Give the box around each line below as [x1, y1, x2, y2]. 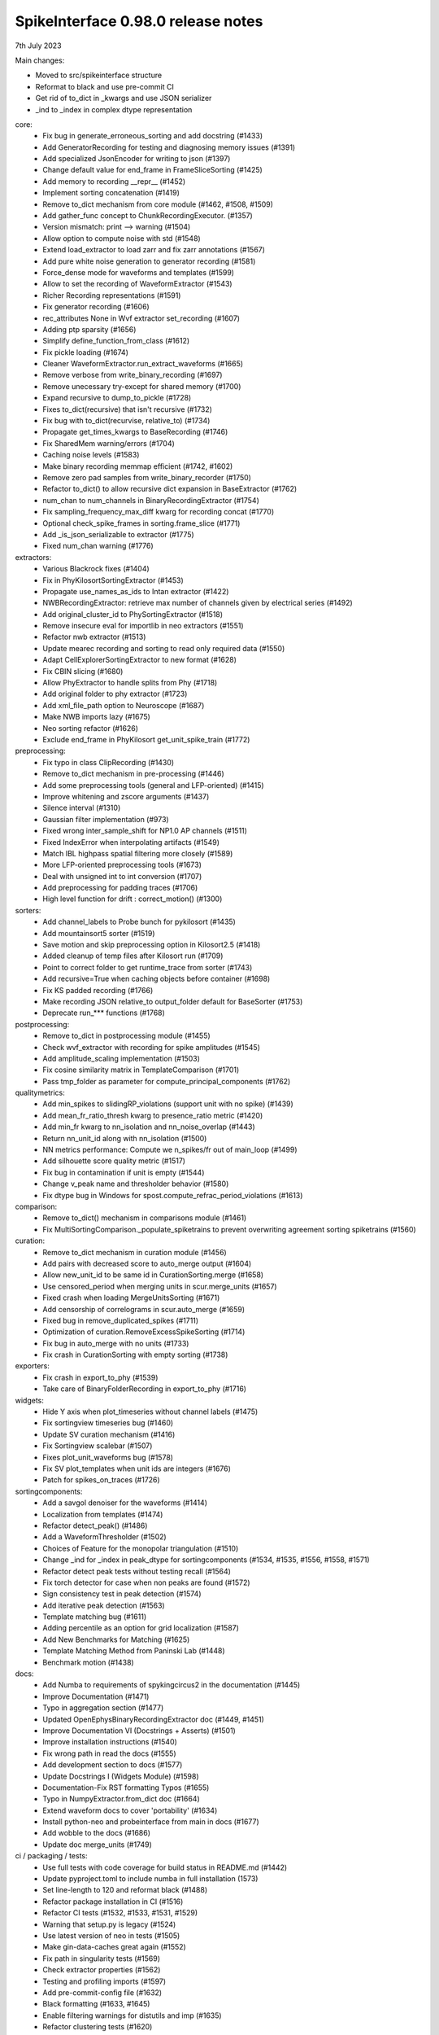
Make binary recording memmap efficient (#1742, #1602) [42, 461, 233, 471]
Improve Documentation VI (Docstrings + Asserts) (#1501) [42, 1726, 236, 1735]
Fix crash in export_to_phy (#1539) [42, 1372, 159, 1382]
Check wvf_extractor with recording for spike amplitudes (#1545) [42, 1042, 260, 1052]
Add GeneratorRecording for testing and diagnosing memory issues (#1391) [42, 142, 296, 152]
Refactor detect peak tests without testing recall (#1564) [42, 1566, 232, 1576]
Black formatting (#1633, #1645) [42, 1999, 150, 2009]
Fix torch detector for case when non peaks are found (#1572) [42, 1578, 251, 1587]
